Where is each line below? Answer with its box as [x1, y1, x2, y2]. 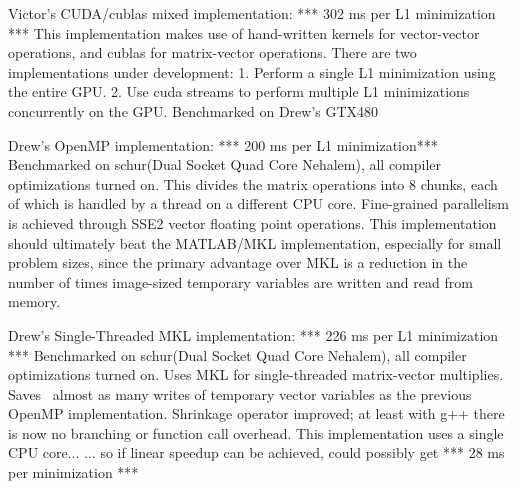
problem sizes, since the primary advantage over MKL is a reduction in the [8, 252, 468, 273]
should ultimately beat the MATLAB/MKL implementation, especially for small [8, 232, 502, 253]
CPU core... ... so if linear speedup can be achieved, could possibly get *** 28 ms [8, 442, 505, 463]
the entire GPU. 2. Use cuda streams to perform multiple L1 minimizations [8, 81, 470, 102]
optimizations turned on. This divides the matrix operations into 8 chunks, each [8, 173, 498, 194]
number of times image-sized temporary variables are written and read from [8, 271, 473, 292]
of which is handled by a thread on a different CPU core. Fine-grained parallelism [8, 193, 509, 214]
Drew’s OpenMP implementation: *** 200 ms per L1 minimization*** [8, 134, 438, 155]
